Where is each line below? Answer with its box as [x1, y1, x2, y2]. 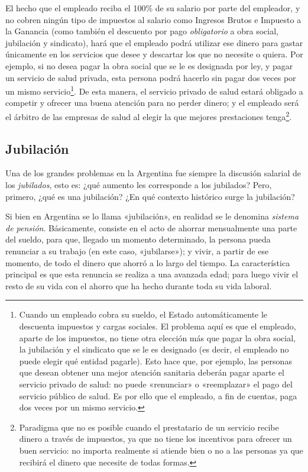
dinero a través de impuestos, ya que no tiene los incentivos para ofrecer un [19, 432, 292, 445]
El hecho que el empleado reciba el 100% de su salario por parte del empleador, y [5, 2, 300, 14]
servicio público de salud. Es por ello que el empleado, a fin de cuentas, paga [19, 389, 297, 402]
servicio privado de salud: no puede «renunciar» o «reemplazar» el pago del [19, 377, 293, 390]
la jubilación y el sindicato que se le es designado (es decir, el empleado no [19, 343, 289, 355]
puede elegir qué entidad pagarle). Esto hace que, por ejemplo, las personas [19, 354, 292, 367]
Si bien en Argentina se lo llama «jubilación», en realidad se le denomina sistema [5, 210, 299, 222]
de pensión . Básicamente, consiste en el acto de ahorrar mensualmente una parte [5, 221, 297, 234]
